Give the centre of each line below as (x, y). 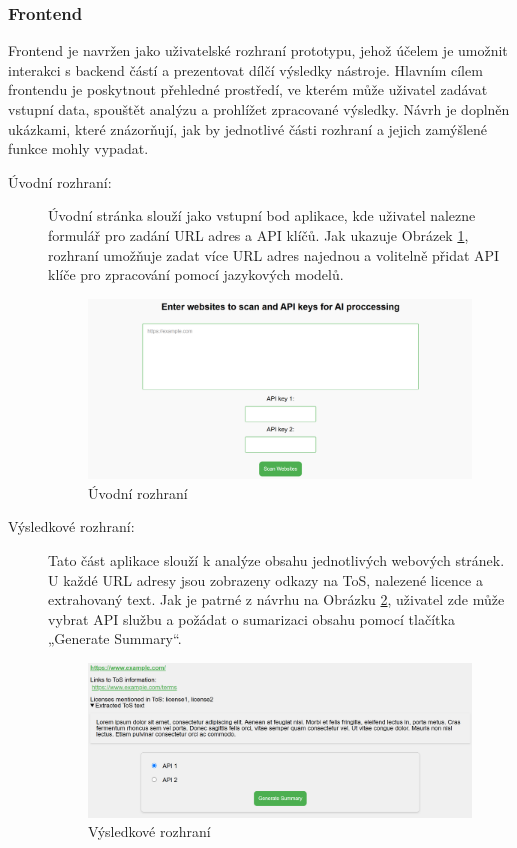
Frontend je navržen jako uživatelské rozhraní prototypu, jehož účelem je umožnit (258, 50)
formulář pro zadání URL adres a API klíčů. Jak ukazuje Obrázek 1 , (258, 234)
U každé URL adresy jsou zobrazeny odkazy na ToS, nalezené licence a (265, 579)
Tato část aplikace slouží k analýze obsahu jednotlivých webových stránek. (276, 559)
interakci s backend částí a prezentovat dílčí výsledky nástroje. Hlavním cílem (245, 69)
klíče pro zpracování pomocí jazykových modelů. (196, 274)
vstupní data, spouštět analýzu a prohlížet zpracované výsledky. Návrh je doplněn (259, 109)
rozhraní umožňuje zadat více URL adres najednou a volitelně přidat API (274, 254)
